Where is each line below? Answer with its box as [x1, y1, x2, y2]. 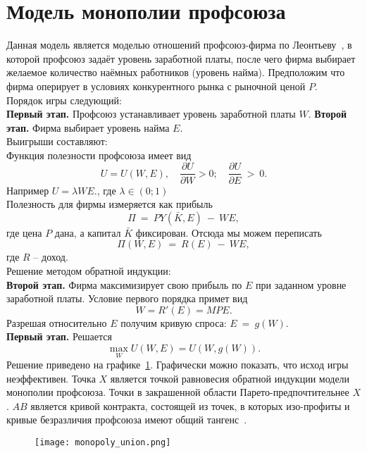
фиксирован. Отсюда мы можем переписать [135, 225, 322, 240]
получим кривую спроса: [120, 315, 227, 330]
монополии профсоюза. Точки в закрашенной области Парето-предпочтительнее [6, 385, 349, 399]
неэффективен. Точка [6, 371, 96, 385]
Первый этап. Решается [6, 329, 112, 344]
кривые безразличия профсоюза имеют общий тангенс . [6, 412, 247, 427]
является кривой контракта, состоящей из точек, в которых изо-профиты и [30, 398, 350, 413]
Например [6, 182, 49, 197]
